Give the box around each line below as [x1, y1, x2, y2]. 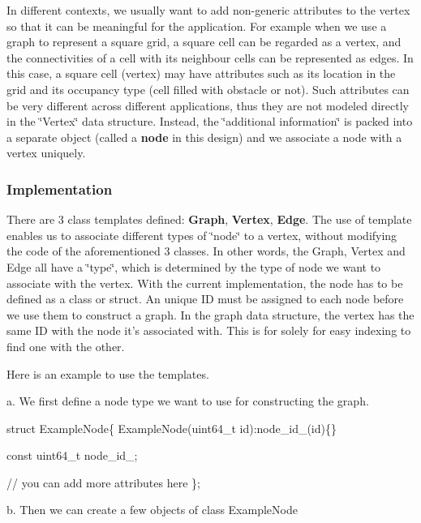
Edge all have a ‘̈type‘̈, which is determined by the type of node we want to [6, 258, 381, 275]
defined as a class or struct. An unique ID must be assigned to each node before [6, 290, 404, 307]
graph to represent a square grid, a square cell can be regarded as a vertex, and [6, 33, 402, 50]
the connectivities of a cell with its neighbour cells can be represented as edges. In [6, 49, 414, 66]
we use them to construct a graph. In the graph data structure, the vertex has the [6, 306, 415, 323]
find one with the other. [6, 337, 125, 354]
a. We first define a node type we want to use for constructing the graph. [6, 392, 369, 409]
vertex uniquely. [6, 144, 86, 161]
